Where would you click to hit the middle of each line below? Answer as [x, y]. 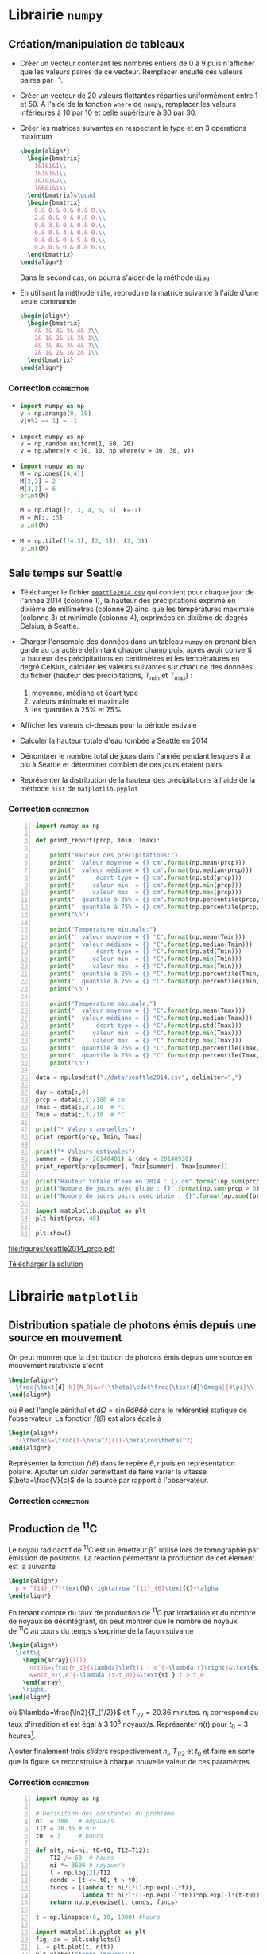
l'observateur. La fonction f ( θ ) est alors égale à [85, 1418]
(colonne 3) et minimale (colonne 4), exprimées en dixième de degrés [134, 618]
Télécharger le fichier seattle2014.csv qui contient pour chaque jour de [137, 592]
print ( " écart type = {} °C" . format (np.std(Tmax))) [146, 1026]
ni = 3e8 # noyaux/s [75, 1821]
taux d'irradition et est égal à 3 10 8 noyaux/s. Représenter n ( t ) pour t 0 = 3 [128, 1724]
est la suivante [32, 1567]
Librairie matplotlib [74, 1296]
